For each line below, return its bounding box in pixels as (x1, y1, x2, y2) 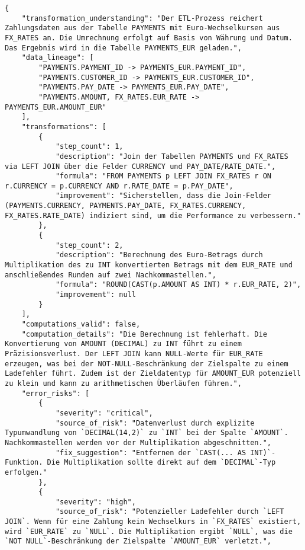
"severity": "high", (55, 497, 136, 506)
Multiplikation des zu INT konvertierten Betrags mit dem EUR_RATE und (5, 261, 293, 270)
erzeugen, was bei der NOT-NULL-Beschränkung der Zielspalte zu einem (5, 359, 288, 368)
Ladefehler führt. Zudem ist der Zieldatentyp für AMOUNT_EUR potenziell (5, 369, 301, 378)
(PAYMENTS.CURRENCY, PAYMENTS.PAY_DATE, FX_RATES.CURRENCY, (5, 202, 246, 210)
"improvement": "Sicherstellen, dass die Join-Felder (55, 191, 272, 200)
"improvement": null (55, 290, 136, 299)
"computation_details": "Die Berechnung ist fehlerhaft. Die (21, 330, 267, 338)
